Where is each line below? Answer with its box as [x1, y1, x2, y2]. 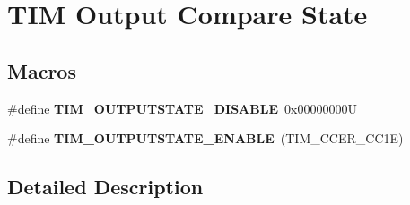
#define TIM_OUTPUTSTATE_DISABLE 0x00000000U [7, 98, 357, 117]
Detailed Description [7, 173, 204, 201]
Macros [7, 56, 76, 84]
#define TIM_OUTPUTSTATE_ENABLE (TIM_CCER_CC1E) [7, 129, 404, 148]
